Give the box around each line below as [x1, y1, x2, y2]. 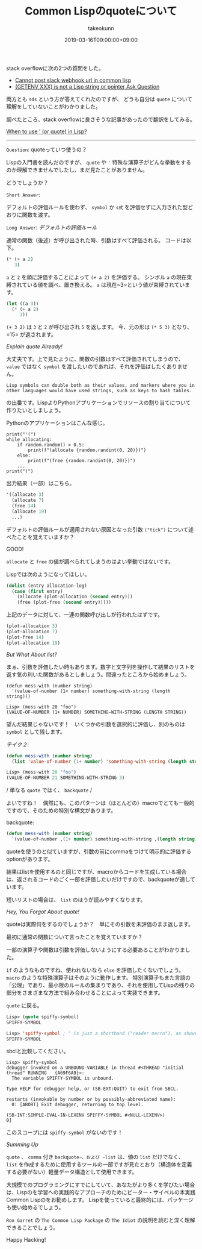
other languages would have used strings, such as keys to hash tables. [6, 388, 192, 394]
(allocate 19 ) [11, 509, 47, 515]
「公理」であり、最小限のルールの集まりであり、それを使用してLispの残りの [6, 981, 195, 989]
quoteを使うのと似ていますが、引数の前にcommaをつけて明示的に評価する [6, 848, 192, 855]
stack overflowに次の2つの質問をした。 [6, 64, 104, 72]
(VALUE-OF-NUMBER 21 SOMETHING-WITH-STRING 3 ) [6, 775, 125, 781]
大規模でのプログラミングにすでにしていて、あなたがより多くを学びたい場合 [6, 1181, 195, 1189]
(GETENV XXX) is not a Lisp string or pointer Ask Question [14, 83, 160, 90]
